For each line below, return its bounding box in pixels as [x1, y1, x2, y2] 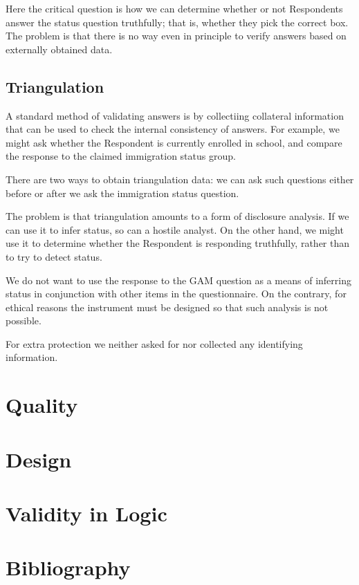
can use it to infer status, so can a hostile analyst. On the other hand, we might [6, 222, 344, 236]
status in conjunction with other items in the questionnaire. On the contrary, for [6, 286, 347, 301]
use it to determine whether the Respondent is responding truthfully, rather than [6, 236, 350, 250]
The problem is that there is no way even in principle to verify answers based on [6, 28, 347, 43]
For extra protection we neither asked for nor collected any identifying [6, 336, 303, 351]
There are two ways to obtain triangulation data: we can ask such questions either [6, 171, 354, 186]
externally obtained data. [6, 41, 113, 56]
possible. [6, 313, 42, 328]
